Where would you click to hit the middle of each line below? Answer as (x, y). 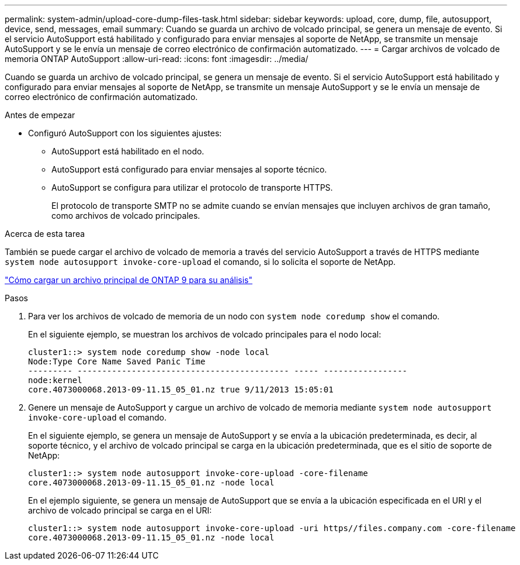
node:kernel (55, 380)
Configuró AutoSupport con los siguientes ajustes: (125, 133)
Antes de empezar (40, 115)
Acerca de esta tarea (45, 234)
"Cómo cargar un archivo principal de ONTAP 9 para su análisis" (129, 280)
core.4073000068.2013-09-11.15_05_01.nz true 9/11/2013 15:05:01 (181, 390)
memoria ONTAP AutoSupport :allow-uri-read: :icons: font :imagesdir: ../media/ (157, 59)
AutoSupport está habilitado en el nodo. (128, 151)
